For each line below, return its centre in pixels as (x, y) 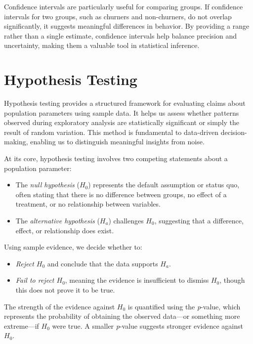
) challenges (126, 221)
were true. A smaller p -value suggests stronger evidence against (148, 325)
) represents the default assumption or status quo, (164, 185)
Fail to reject (35, 280)
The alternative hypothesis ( (58, 221)
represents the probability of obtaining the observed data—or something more (122, 316)
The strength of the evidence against (60, 306)
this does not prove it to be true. (65, 290)
